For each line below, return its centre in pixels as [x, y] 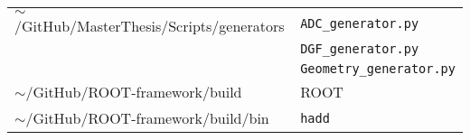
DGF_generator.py [360, 49]
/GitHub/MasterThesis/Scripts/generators [150, 26]
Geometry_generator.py [378, 69]
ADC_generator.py [360, 23]
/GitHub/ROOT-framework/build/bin [147, 118]
